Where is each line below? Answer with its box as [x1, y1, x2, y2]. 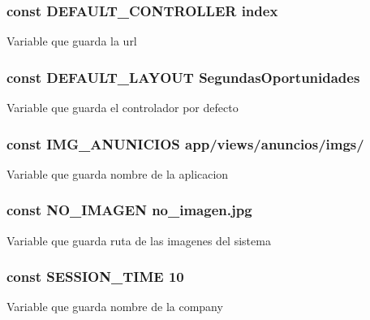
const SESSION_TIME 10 [6, 266, 184, 287]
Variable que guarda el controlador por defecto [6, 99, 239, 116]
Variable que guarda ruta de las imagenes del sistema [6, 231, 271, 249]
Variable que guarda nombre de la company [6, 298, 223, 315]
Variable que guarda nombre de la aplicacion [6, 165, 229, 182]
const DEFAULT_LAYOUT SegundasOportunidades [6, 67, 360, 87]
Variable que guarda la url [6, 32, 137, 50]
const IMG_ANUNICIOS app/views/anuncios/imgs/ [6, 133, 364, 154]
